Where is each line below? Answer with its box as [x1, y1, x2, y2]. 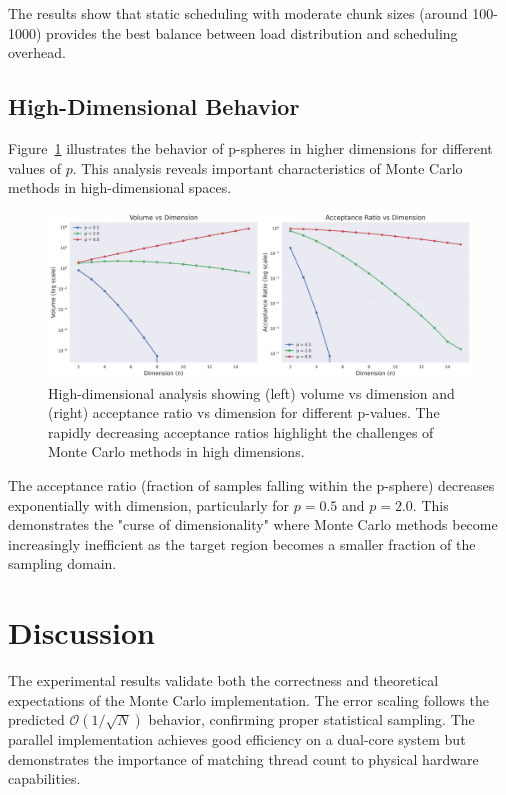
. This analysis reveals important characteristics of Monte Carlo [72, 157, 463, 178]
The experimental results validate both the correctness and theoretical [8, 670, 439, 691]
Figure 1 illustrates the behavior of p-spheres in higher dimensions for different [8, 137, 493, 158]
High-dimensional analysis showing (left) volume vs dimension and [48, 382, 455, 403]
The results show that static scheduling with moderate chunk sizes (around [8, 3, 468, 23]
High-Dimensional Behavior [8, 91, 300, 122]
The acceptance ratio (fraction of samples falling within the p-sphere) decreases [8, 475, 495, 496]
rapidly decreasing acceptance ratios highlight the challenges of [48, 421, 434, 442]
